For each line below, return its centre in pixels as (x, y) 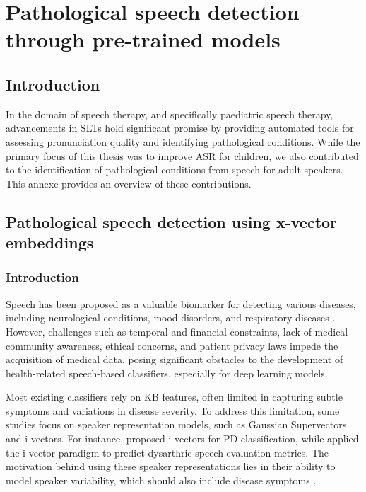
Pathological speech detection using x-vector (172, 221)
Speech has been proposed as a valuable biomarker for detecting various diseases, (181, 303)
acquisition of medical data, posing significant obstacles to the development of (175, 359)
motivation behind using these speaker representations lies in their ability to (171, 466)
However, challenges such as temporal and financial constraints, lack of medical (177, 331)
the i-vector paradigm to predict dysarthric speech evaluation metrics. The (167, 452)
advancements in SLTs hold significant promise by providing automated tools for (180, 128)
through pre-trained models (143, 39)
